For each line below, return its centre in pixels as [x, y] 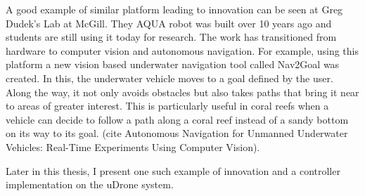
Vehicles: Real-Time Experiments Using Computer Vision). [133, 146]
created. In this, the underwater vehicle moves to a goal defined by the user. [169, 78]
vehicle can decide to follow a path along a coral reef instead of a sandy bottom [177, 119]
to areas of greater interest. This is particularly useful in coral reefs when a [167, 106]
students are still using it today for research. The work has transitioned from [171, 37]
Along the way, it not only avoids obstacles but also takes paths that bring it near [182, 92]
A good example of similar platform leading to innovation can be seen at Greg [174, 9]
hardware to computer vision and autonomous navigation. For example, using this [182, 50]
